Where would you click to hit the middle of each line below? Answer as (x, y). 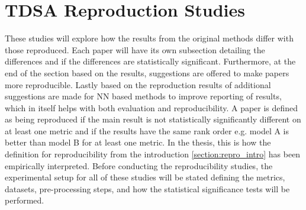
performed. (25, 200)
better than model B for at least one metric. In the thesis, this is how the (138, 142)
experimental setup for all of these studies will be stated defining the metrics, (145, 177)
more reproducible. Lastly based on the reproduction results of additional (138, 84)
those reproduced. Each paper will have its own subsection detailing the (135, 49)
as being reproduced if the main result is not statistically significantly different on (153, 119)
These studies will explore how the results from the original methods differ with (149, 38)
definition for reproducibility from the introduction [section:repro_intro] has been (153, 154)
